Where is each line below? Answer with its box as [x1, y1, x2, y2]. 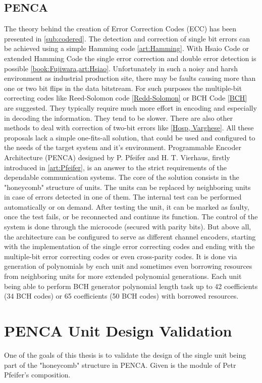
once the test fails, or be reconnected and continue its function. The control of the [4, 211, 258, 222]
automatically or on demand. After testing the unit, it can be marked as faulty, [4, 201, 249, 212]
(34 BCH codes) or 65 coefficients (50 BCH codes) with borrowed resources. [4, 291, 239, 301]
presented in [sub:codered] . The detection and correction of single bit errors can [4, 33, 250, 43]
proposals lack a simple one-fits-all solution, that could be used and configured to [4, 132, 255, 142]
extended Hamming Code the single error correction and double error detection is [4, 53, 256, 63]
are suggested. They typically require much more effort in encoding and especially [4, 102, 257, 113]
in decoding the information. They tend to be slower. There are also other [4, 112, 233, 123]
